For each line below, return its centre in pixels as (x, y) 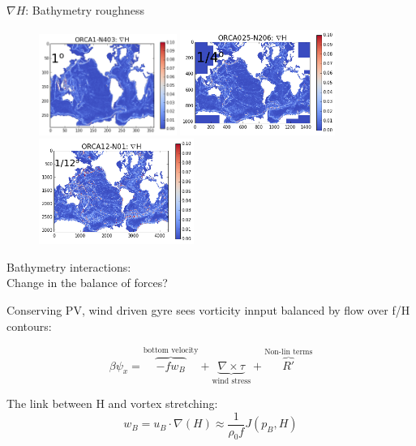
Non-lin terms (289, 352)
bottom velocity (171, 350)
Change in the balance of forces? (87, 283)
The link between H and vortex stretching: (112, 403)
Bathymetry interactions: (69, 266)
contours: (29, 326)
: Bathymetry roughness (85, 10)
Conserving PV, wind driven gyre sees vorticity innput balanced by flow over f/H (208, 309)
